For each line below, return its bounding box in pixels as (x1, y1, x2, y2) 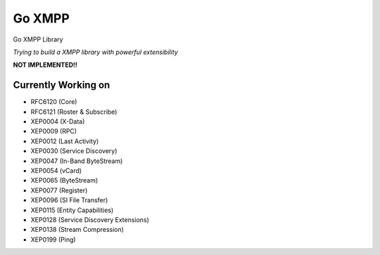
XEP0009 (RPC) (30, 127, 77, 136)
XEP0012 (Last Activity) (30, 137, 99, 145)
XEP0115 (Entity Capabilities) (30, 206, 114, 214)
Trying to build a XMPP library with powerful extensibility (13, 48, 179, 56)
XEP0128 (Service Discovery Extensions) (30, 215, 149, 224)
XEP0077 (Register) (30, 186, 88, 195)
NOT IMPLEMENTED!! (13, 60, 77, 70)
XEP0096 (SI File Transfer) (30, 196, 108, 204)
